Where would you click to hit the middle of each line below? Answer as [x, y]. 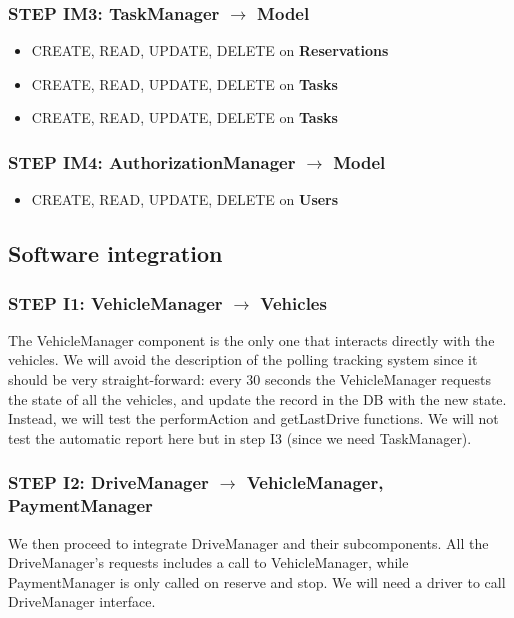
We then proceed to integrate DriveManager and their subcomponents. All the [248, 542]
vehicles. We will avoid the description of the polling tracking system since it [243, 359]
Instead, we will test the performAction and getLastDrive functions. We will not [253, 418]
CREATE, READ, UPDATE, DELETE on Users [185, 199]
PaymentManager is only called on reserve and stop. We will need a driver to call [257, 581]
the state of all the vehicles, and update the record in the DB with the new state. [257, 398]
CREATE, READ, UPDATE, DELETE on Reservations [210, 50]
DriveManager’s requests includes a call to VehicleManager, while [208, 562]
